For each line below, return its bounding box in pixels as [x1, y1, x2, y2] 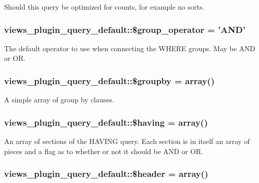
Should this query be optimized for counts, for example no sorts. [4, 2, 205, 12]
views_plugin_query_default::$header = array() [4, 167, 209, 180]
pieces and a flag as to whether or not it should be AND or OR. [4, 145, 203, 156]
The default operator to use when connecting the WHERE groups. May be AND [4, 43, 255, 53]
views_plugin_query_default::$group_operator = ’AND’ [4, 23, 246, 35]
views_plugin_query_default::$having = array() [4, 116, 208, 128]
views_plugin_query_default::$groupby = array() [4, 74, 215, 87]
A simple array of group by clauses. [4, 94, 114, 105]
